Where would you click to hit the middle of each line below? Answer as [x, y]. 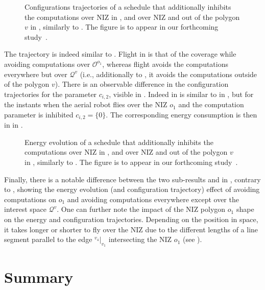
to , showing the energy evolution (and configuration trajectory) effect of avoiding [132, 189]
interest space [26, 209]
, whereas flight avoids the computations [165, 64]
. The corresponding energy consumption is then [182, 114]
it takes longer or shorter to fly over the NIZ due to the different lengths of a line [131, 229]
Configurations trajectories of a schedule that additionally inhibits [128, 7]
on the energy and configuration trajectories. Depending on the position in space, [131, 219]
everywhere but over [36, 74]
